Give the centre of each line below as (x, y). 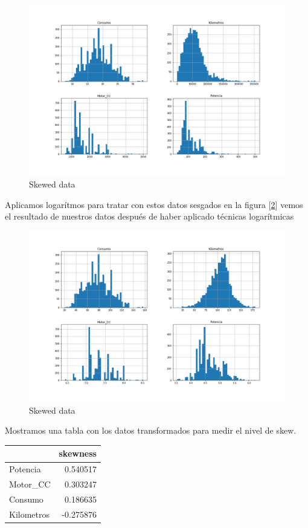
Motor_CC (30, 484)
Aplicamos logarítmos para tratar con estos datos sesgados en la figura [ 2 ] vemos (154, 204)
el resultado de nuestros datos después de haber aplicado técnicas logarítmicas (149, 216)
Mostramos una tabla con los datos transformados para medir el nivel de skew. (151, 430)
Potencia (25, 469)
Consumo (26, 499)
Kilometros (30, 514)
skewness (78, 453)
